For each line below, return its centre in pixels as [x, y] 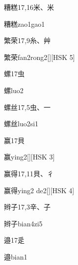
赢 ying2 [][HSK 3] [29, 157]
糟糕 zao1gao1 [25, 24]
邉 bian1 [16, 256]
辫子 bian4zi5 [23, 223]
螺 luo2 [14, 90]
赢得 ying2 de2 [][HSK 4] [39, 190]
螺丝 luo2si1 [21, 124]
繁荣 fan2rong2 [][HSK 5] [39, 57]
